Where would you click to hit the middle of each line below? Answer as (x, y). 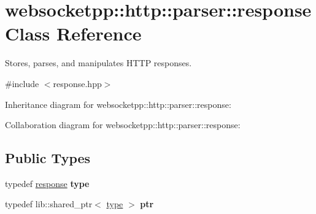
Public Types (48, 158)
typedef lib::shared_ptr (49, 204)
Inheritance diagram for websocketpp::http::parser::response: (118, 104)
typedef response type (47, 183)
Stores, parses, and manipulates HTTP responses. (98, 63)
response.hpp (77, 83)
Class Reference (73, 33)
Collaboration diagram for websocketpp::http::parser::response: (123, 125)
